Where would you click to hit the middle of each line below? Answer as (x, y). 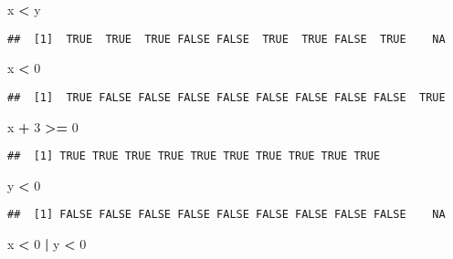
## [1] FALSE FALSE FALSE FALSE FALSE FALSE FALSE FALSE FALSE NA (226, 215)
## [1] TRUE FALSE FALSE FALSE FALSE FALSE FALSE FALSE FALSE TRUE (226, 97)
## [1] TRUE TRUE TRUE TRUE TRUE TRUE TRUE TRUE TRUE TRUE (194, 156)
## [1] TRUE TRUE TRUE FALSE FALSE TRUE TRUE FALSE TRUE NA (226, 39)
